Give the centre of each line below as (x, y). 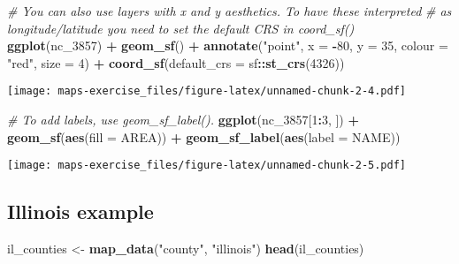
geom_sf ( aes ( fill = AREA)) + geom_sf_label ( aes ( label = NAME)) (204, 136)
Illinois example (80, 211)
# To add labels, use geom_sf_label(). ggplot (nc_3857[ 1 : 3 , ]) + (184, 120)
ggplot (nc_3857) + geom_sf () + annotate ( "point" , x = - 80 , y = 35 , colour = (228, 45)
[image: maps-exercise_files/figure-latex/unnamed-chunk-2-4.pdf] (207, 91)
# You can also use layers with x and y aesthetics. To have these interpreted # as (229, 11)
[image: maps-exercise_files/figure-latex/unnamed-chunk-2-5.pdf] (207, 166)
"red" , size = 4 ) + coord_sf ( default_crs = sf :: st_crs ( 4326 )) (176, 62)
